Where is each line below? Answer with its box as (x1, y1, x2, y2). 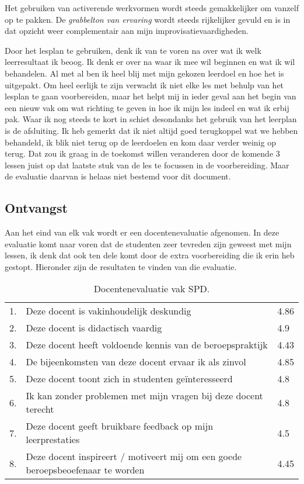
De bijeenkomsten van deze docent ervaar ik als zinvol (26, 355, 246, 369)
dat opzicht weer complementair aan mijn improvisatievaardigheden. (5, 25, 249, 37)
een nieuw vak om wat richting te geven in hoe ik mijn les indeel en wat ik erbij (5, 101, 289, 113)
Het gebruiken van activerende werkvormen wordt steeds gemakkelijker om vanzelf (5, 2, 299, 13)
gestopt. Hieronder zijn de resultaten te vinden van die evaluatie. (5, 260, 237, 272)
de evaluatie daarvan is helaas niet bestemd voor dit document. (5, 170, 231, 182)
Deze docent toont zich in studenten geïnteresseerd (26, 372, 233, 386)
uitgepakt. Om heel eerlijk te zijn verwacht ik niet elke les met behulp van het (5, 78, 284, 91)
